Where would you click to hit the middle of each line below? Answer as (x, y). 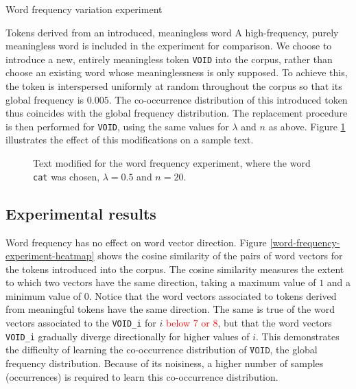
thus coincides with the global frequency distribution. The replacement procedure (177, 113)
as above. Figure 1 (307, 126)
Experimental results (81, 213)
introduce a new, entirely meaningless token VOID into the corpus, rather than (169, 59)
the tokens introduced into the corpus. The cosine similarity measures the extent (175, 269)
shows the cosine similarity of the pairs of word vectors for (220, 256)
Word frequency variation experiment (84, 9)
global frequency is (45, 99)
